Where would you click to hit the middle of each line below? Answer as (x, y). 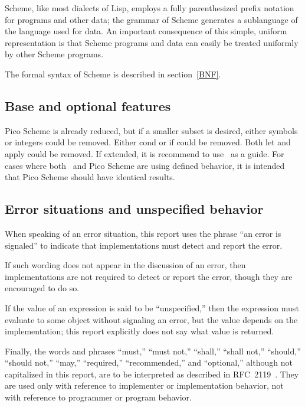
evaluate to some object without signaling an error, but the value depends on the (151, 319)
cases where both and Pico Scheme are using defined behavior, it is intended (145, 165)
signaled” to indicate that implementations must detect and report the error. (144, 245)
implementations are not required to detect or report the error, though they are (149, 276)
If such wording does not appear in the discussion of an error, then (125, 265)
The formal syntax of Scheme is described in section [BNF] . (113, 74)
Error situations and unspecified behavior (134, 209)
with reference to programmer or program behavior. (98, 397)
